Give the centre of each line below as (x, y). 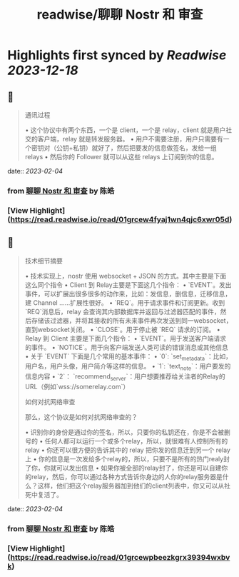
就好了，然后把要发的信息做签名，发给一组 (154, 148)
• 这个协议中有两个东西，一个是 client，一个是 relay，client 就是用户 (125, 130)
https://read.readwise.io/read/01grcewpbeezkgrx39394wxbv (120, 557)
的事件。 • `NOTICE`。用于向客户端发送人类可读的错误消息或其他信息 (126, 347)
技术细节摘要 (44, 261)
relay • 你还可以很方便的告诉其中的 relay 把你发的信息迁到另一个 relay (127, 450)
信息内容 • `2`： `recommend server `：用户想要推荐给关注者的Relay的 (125, 377)
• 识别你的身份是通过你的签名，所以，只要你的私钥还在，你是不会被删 (127, 432)
